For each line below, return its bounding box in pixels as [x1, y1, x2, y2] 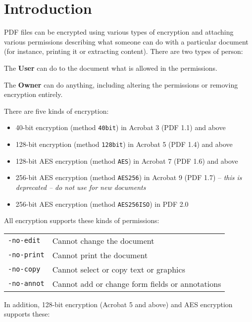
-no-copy [8, 265, 41, 274]
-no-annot [8, 279, 45, 288]
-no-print [8, 251, 45, 259]
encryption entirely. [4, 89, 63, 99]
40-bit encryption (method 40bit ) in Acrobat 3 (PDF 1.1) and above [15, 122, 226, 133]
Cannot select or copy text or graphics [52, 263, 185, 275]
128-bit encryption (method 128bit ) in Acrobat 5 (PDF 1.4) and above [15, 138, 233, 149]
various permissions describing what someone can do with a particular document [4, 36, 249, 46]
